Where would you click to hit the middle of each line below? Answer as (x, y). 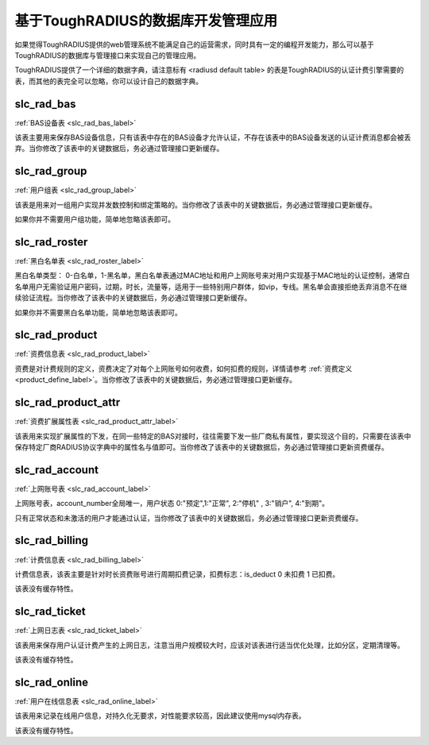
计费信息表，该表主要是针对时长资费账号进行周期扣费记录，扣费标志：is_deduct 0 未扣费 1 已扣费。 (177, 574)
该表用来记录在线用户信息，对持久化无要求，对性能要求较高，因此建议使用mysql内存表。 (160, 716)
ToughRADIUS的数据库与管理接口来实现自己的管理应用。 (108, 55)
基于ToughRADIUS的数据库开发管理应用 (146, 21)
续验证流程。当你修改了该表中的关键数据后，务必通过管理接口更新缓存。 (133, 298)
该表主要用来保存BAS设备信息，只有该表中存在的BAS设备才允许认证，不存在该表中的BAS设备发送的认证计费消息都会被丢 (213, 137)
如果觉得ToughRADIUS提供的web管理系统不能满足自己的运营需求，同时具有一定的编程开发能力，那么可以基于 (195, 44)
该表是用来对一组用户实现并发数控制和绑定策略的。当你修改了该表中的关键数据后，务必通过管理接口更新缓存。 (195, 205)
